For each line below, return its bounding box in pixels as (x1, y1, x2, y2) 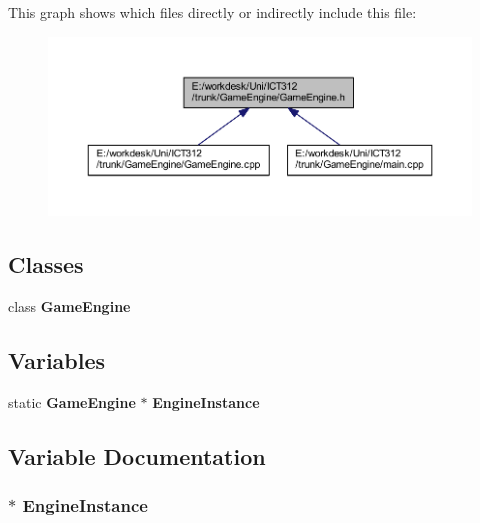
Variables (8, 345, 106, 376)
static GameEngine (8, 391, 136, 412)
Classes (8, 249, 84, 280)
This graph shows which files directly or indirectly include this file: (8, 2, 417, 22)
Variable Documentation (8, 440, 266, 471)
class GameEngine (8, 296, 131, 317)
